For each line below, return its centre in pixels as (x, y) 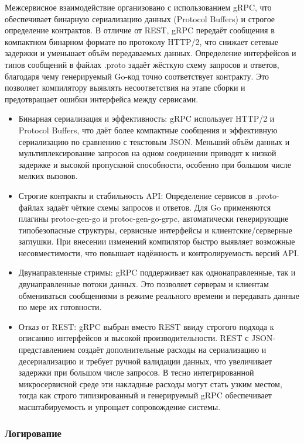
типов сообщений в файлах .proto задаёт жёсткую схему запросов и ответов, (142, 64)
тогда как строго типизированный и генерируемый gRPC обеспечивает (145, 395)
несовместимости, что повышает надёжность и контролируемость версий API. (159, 252)
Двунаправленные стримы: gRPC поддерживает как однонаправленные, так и (157, 272)
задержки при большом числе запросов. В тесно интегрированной (136, 372)
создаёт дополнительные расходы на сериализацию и (172, 350)
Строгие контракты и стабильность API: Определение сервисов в (135, 195)
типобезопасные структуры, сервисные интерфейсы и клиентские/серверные (155, 230)
